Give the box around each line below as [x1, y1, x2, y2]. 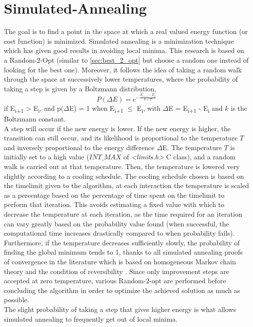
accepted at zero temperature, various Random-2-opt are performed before [4, 275, 226, 286]
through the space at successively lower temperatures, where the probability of [4, 74, 238, 84]
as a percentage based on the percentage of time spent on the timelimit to [4, 189, 225, 200]
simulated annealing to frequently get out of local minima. [4, 313, 178, 324]
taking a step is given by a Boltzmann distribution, [4, 83, 157, 93]
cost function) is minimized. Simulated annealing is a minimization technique [4, 35, 234, 46]
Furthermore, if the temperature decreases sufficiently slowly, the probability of [4, 237, 240, 247]
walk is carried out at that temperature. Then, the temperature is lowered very [4, 161, 240, 172]
